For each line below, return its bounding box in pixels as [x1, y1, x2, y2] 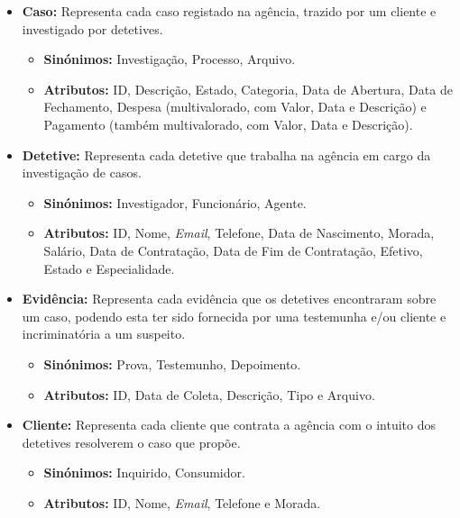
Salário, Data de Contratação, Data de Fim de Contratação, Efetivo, [43, 241, 423, 259]
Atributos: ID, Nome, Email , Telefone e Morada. [43, 493, 321, 512]
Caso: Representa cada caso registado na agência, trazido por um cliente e [22, 2, 437, 20]
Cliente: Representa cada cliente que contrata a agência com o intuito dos [22, 415, 436, 434]
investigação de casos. [22, 163, 142, 182]
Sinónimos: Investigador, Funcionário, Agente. [43, 193, 307, 212]
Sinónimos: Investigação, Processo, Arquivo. [43, 50, 296, 68]
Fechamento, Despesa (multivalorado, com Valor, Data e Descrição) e [43, 97, 427, 116]
